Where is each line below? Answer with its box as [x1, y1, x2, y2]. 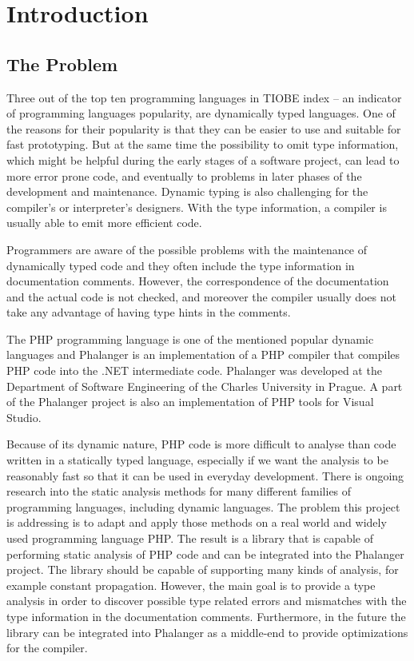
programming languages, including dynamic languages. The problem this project [6, 498, 400, 515]
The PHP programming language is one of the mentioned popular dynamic [6, 330, 374, 347]
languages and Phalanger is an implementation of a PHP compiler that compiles [6, 346, 400, 363]
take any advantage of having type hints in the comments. [6, 304, 291, 321]
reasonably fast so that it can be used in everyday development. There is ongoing [6, 467, 404, 484]
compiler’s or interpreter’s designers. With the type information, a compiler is [6, 198, 387, 215]
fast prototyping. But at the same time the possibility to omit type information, [6, 136, 399, 153]
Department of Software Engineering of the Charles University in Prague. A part [6, 377, 403, 394]
